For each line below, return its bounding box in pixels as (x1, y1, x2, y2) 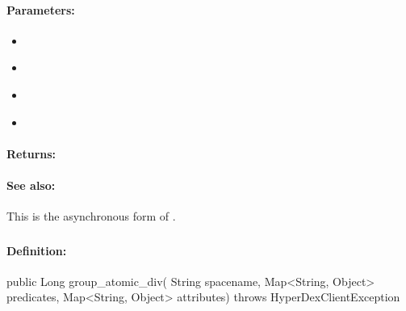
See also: (6, 176, 56, 193)
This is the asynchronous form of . (6, 208, 176, 225)
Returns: (6, 145, 57, 162)
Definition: (6, 242, 67, 258)
